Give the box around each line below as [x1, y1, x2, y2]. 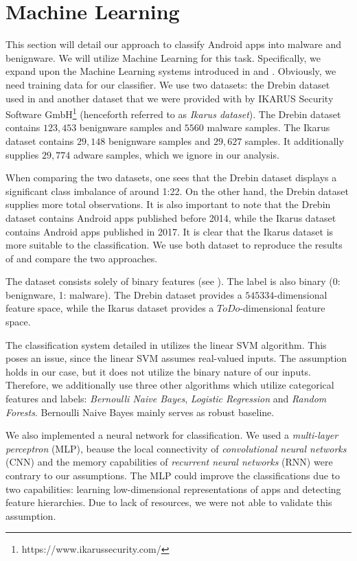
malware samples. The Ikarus [207, 120, 330, 135]
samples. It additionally [244, 133, 344, 148]
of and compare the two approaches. [5, 251, 158, 265]
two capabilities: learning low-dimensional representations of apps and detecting [5, 481, 341, 496]
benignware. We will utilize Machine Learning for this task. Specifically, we [5, 50, 321, 65]
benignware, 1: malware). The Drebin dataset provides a [5, 287, 242, 301]
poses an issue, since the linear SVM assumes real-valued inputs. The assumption [5, 351, 347, 365]
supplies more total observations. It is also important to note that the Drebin [5, 197, 331, 211]
